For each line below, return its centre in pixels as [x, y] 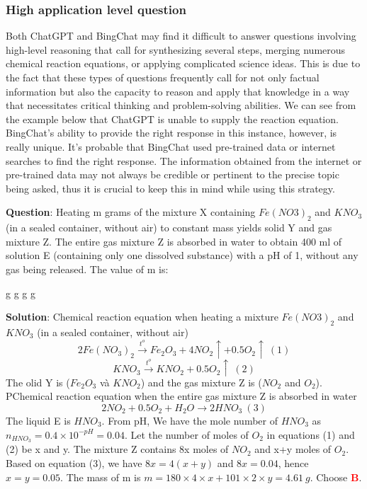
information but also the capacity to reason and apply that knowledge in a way [178, 91]
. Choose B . [336, 477]
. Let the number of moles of [186, 434]
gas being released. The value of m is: [87, 269]
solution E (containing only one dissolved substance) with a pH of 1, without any [182, 255]
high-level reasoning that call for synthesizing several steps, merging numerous [176, 49]
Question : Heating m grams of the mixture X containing [131, 212]
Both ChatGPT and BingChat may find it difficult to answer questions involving [181, 36]
